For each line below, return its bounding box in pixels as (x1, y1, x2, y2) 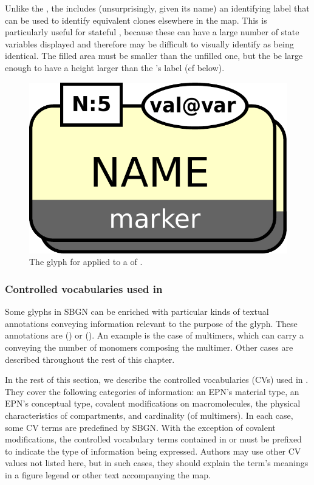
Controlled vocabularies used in (5, 281, 163, 296)
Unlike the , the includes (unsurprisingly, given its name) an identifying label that (5, 2, 310, 14)
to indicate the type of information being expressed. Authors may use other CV (5, 444, 301, 457)
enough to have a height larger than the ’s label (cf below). (5, 61, 225, 74)
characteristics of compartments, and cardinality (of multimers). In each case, (5, 408, 293, 421)
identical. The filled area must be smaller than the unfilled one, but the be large (5, 49, 303, 62)
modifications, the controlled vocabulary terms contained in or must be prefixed (5, 433, 302, 445)
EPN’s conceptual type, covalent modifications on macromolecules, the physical (5, 397, 301, 410)
